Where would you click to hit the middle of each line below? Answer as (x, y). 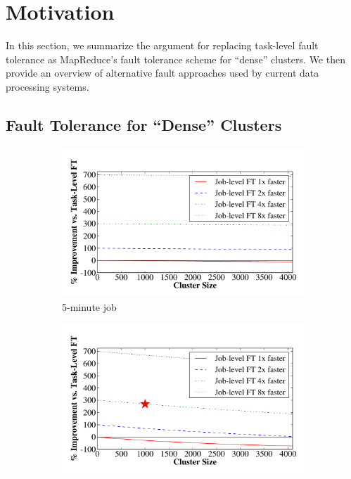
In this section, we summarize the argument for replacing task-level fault (162, 45)
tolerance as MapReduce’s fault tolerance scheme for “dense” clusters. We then (175, 59)
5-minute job (89, 306)
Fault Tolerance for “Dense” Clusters (144, 124)
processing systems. (47, 86)
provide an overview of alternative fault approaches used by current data (162, 73)
